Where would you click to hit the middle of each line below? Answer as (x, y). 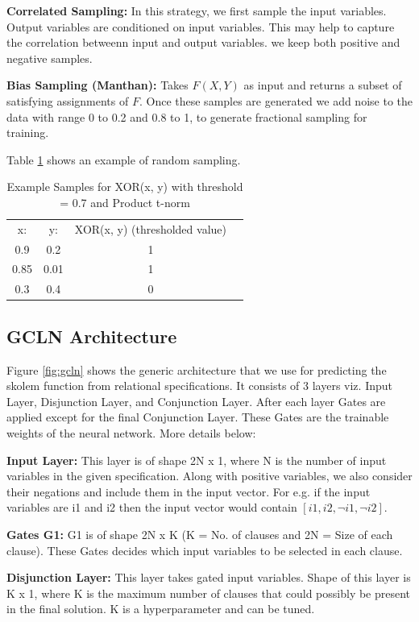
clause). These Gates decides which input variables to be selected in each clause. (205, 550)
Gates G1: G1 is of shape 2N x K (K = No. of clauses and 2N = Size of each (200, 534)
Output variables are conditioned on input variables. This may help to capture (201, 26)
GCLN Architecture (92, 336)
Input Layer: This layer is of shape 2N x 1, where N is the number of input (197, 460)
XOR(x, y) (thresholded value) (150, 228)
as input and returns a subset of (323, 85)
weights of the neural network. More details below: (131, 432)
